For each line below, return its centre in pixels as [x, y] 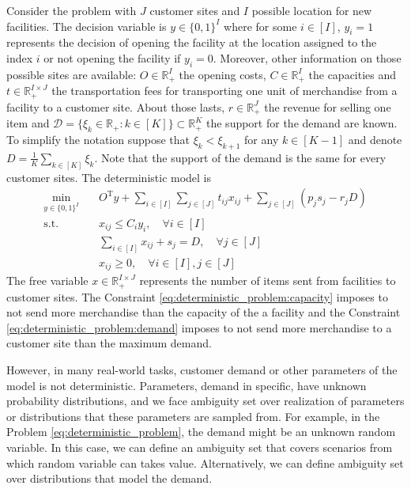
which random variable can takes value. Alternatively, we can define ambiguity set [205, 462]
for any [262, 139]
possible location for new [312, 10]
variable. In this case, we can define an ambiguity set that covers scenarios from [200, 447]
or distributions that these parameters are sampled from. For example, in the [193, 416]
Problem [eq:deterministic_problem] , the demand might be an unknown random [201, 432]
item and [28, 123]
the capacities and [353, 74]
